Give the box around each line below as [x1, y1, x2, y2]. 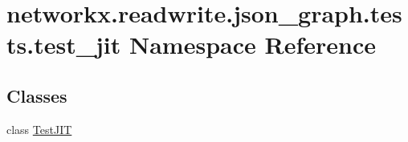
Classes [6, 83, 67, 108]
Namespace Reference [129, 28, 376, 61]
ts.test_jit [6, 28, 121, 61]
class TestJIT [6, 120, 72, 137]
